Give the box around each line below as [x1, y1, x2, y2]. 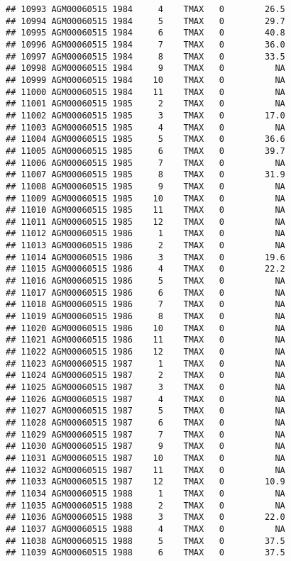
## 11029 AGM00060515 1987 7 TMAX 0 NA [6, 429, 285, 440]
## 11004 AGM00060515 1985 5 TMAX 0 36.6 [6, 134, 285, 145]
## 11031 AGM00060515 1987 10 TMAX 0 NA [6, 452, 285, 463]
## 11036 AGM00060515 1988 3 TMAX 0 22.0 [6, 512, 285, 523]
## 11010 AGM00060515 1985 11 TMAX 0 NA [6, 205, 285, 216]
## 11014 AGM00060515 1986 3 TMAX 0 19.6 [6, 252, 285, 262]
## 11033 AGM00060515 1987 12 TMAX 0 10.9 [6, 477, 285, 487]
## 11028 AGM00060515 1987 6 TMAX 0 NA [6, 417, 285, 428]
